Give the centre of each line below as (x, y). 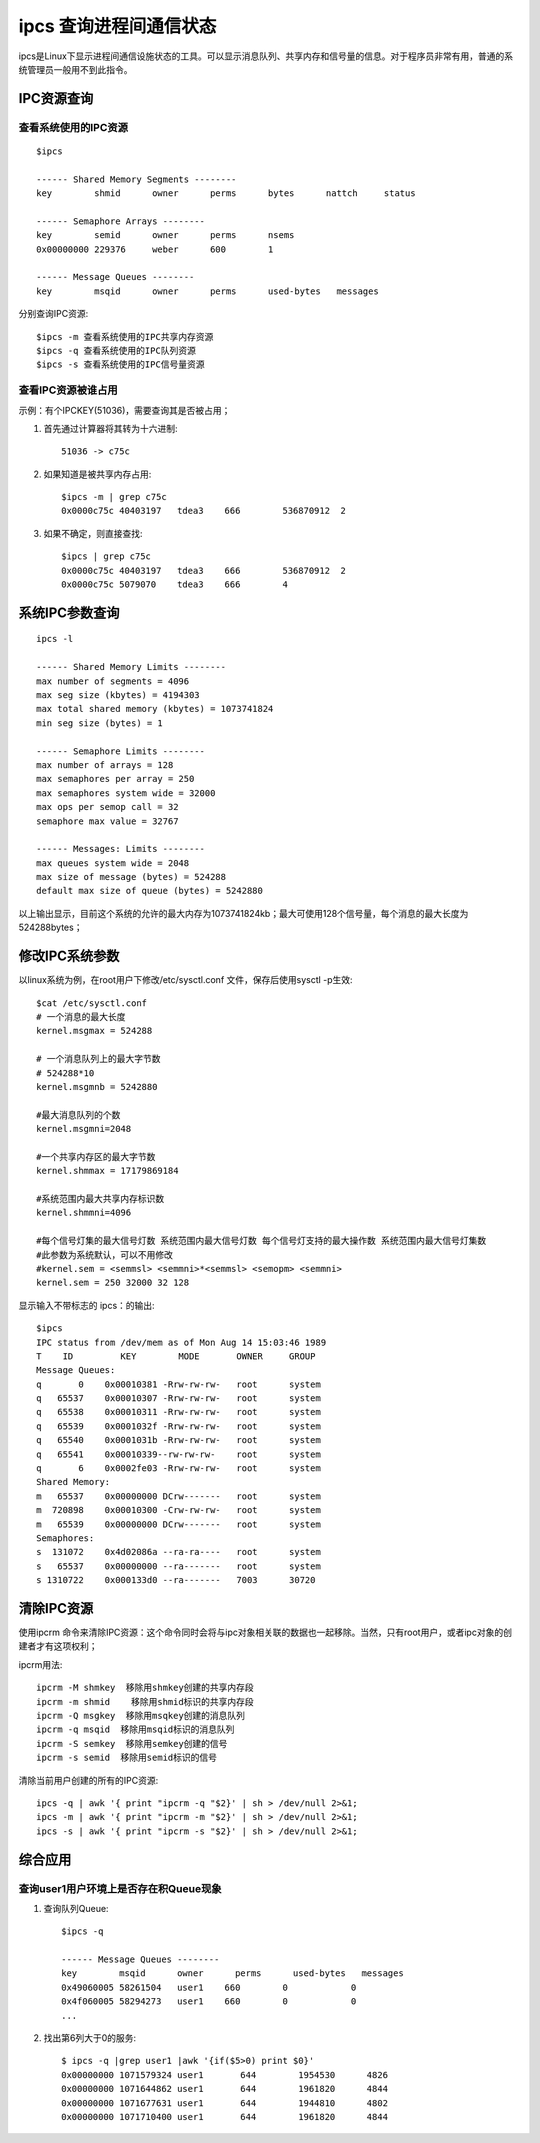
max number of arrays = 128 (105, 764)
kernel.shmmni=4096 (84, 1213)
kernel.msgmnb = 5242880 (97, 1086)
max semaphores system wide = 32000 (126, 793)
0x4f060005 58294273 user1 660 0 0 (209, 2001)
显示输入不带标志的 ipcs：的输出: (86, 1305)
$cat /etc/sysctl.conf (92, 1003)
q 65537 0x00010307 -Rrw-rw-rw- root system (179, 1398)
